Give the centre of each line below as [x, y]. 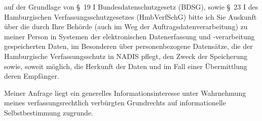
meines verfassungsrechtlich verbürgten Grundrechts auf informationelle [115, 103]
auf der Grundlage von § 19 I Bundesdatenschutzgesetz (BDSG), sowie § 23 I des [131, 7]
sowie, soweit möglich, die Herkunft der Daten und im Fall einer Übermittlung [126, 66]
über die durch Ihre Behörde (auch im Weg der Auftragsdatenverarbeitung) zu [126, 26]
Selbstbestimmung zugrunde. [49, 112]
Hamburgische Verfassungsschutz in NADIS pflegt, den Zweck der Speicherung [126, 56]
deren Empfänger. [32, 76]
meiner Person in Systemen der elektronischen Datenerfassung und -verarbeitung [129, 36]
